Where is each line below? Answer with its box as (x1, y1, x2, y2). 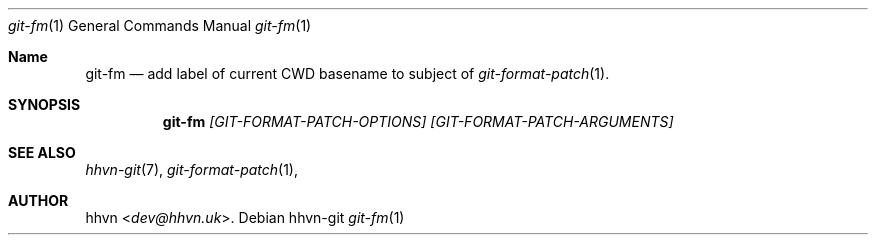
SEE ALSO (8, 144, 76, 161)
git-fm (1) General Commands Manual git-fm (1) (8, 17, 312, 34)
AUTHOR (8, 192, 69, 209)
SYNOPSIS (8, 96, 81, 113)
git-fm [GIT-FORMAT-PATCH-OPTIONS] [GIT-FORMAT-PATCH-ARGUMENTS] (162, 113, 674, 130)
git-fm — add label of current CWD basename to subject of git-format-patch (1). (85, 65, 610, 82)
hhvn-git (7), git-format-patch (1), (85, 161, 298, 178)
